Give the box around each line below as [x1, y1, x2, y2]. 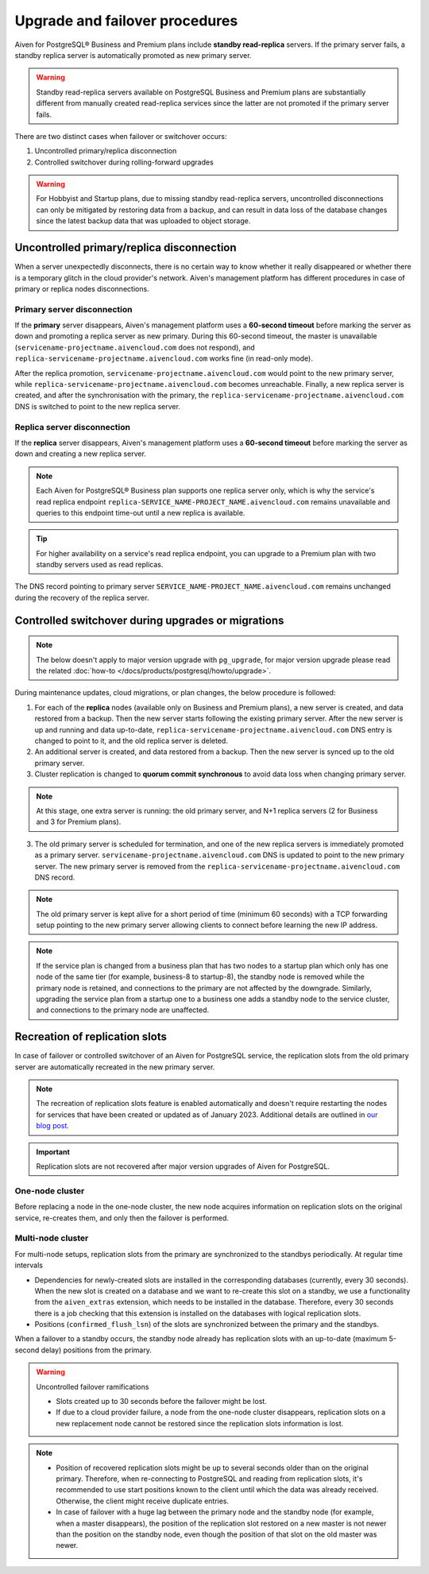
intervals [14, 1260, 44, 1270]
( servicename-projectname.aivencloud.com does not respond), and [14, 342, 256, 352]
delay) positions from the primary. [41, 1345, 153, 1355]
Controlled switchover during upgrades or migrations [14, 613, 284, 627]
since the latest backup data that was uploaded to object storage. [36, 216, 251, 226]
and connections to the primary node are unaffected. [36, 1005, 210, 1015]
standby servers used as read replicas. [36, 560, 164, 570]
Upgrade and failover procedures [14, 12, 238, 29]
